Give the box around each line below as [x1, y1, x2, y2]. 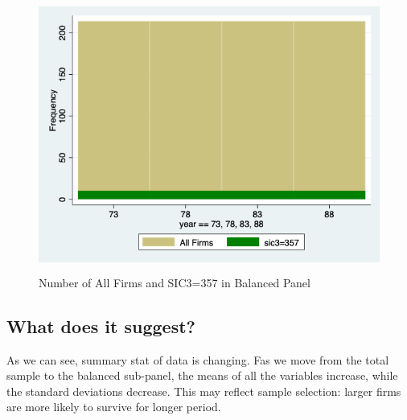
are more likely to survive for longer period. [6, 398, 221, 415]
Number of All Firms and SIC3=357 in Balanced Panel [39, 274, 310, 290]
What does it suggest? [6, 313, 195, 338]
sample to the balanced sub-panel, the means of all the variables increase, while [6, 367, 398, 384]
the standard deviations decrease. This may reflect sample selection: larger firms [6, 382, 401, 399]
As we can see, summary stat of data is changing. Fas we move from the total [6, 351, 389, 368]
